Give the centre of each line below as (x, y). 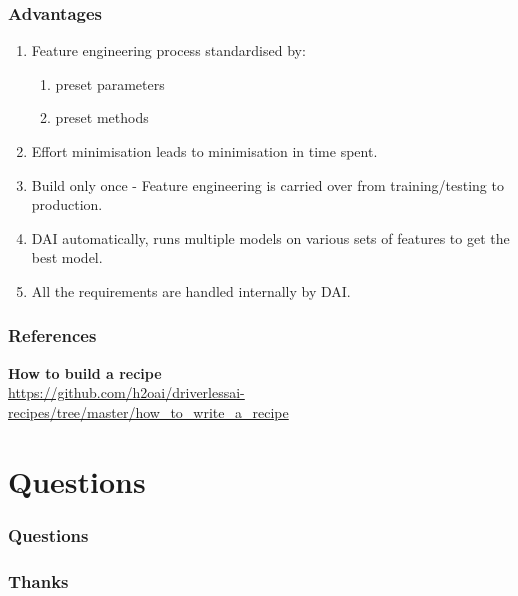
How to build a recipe (85, 372)
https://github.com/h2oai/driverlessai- (126, 392)
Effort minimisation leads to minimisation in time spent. (204, 151)
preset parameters (110, 83)
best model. (67, 257)
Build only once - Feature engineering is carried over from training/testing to (267, 184)
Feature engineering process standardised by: (168, 50)
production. (67, 204)
